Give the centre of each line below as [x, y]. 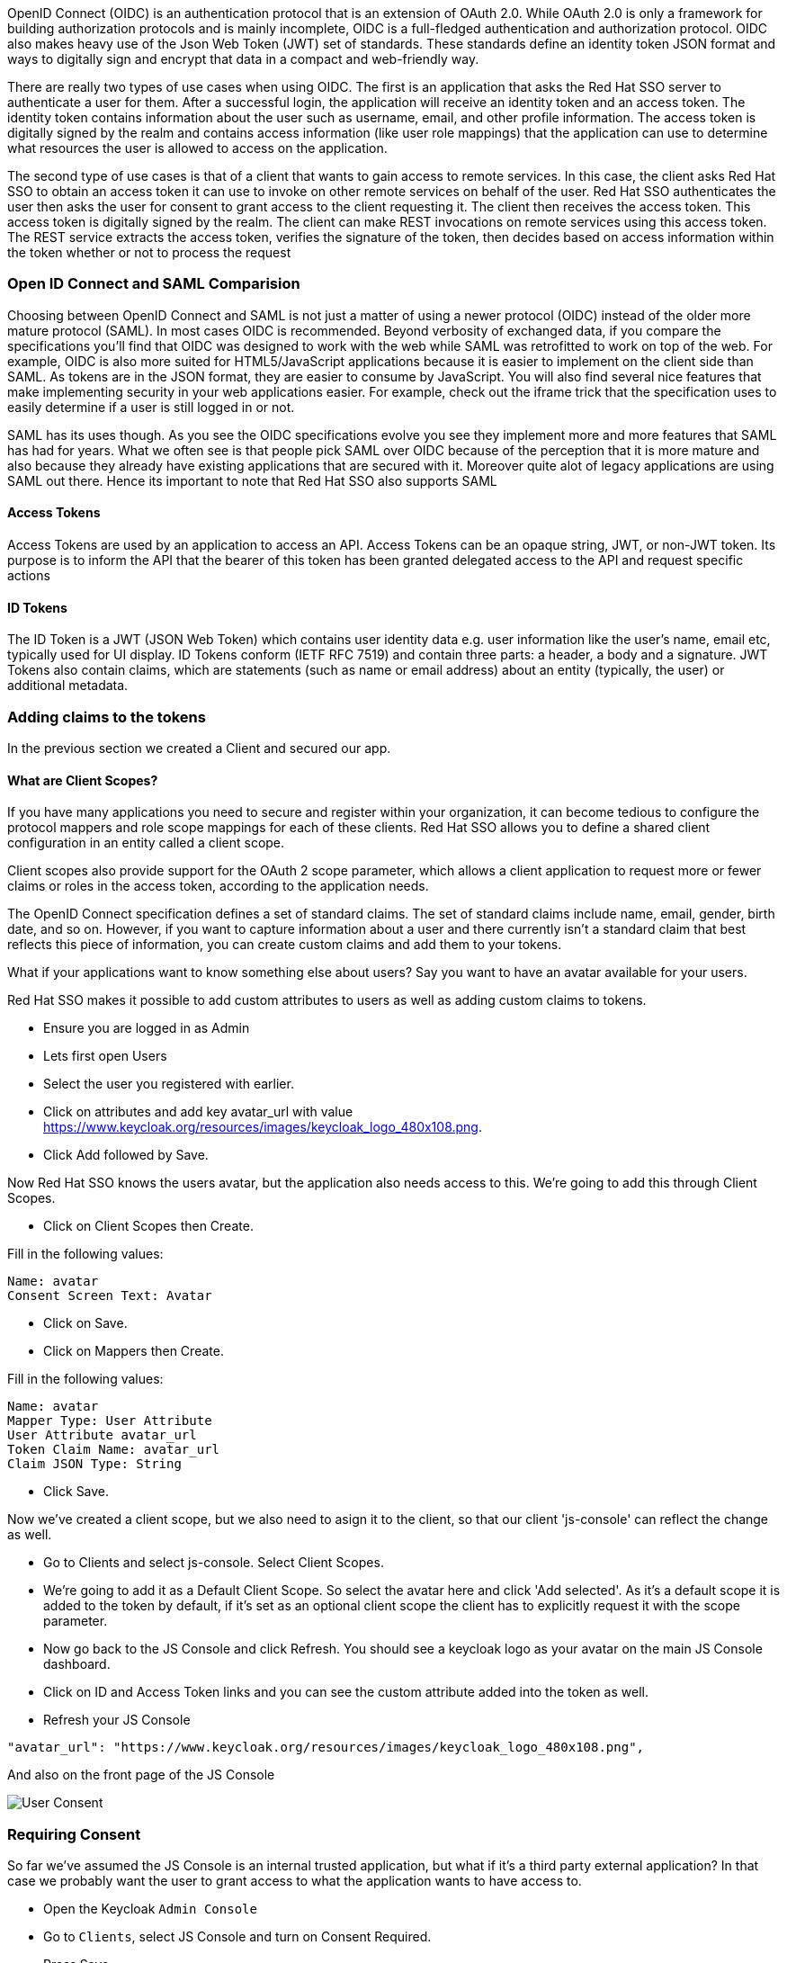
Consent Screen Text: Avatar [110, 1296]
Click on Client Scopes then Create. [148, 1226]
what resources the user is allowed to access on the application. [197, 148]
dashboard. [77, 1664]
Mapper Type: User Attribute [110, 1421]
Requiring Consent [74, 1834]
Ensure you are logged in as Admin [147, 1028]
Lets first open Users [105, 1056]
